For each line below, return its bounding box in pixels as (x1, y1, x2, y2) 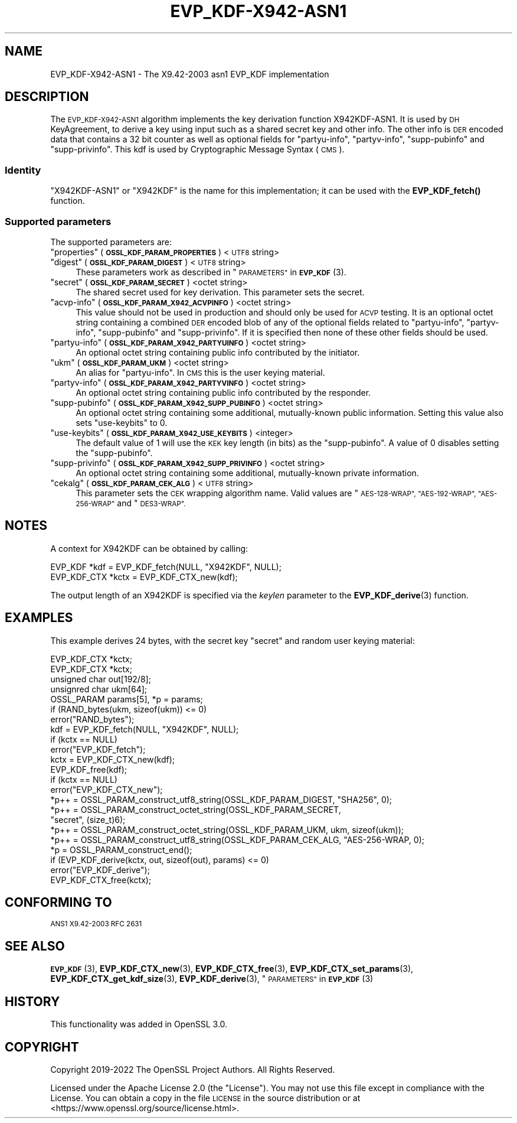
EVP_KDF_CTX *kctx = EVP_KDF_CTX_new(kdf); (50, 571, 238, 582)
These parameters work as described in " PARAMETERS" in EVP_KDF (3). (76, 266, 346, 277)
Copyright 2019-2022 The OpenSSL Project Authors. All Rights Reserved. (50, 1065, 335, 1075)
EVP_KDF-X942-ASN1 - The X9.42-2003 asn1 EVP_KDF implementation (50, 69, 329, 79)
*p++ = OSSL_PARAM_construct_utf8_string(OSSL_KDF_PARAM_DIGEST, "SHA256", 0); (50, 794, 392, 805)
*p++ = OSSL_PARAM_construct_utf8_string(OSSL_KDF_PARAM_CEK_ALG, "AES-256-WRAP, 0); (50, 834, 424, 845)
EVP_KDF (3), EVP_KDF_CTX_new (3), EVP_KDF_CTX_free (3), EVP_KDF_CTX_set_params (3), (50, 963, 414, 974)
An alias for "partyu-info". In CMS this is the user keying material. (76, 367, 325, 377)
